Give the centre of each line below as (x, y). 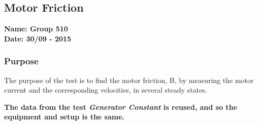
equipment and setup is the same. (64, 117)
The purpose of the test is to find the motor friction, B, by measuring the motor (129, 80)
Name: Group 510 (36, 29)
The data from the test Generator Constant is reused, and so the (121, 107)
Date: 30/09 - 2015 (38, 38)
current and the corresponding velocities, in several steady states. (106, 90)
